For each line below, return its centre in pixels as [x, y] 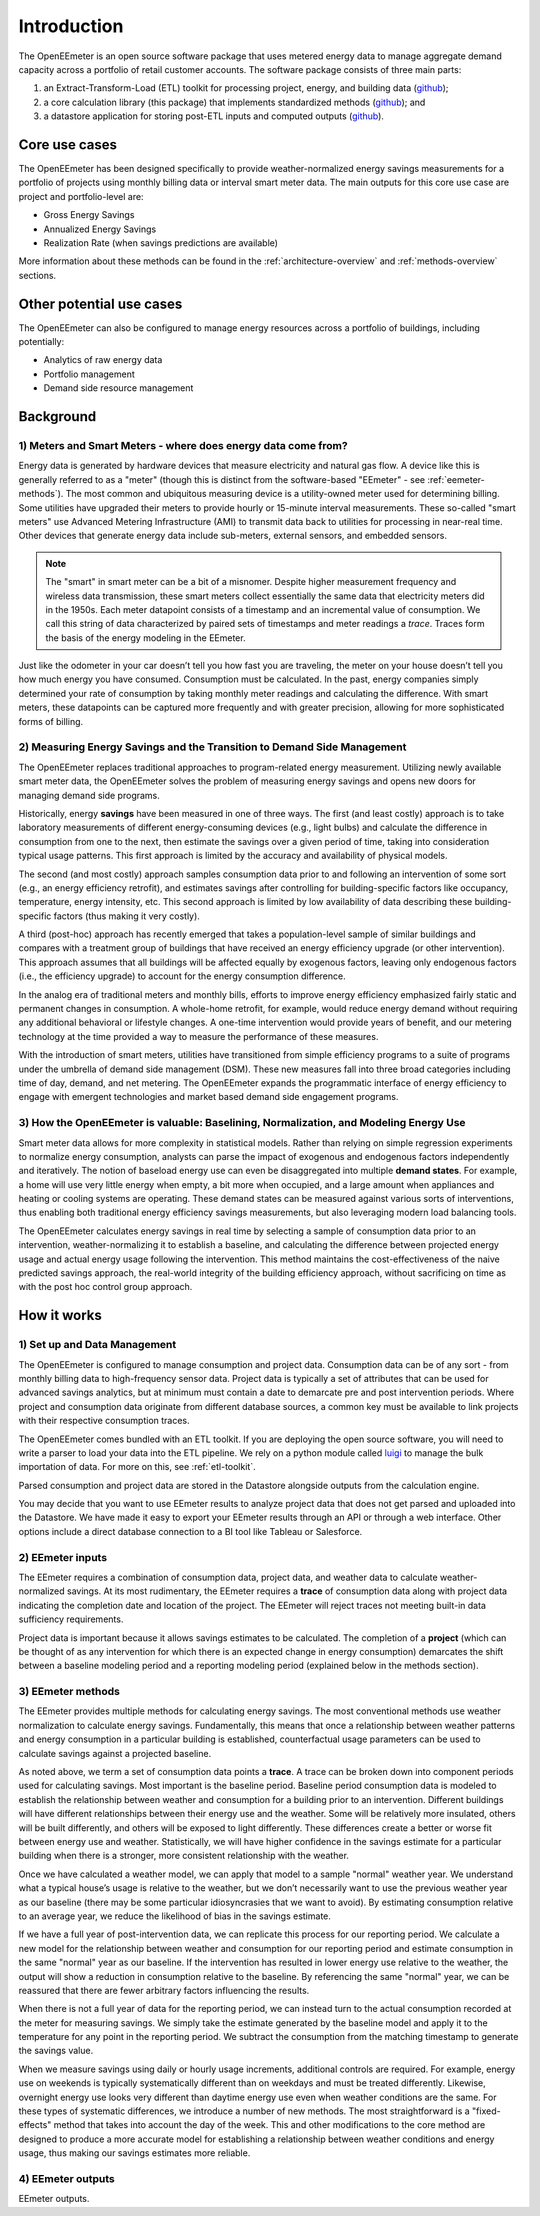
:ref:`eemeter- [455, 479]
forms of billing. [51, 721]
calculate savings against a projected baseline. [115, 1753]
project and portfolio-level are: [81, 196]
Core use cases [68, 144]
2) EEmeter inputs [63, 1557]
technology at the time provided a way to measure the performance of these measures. [198, 1036]
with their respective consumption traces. [104, 1421]
